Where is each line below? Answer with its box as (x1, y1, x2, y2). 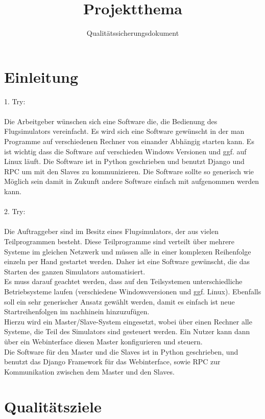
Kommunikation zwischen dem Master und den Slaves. (4, 366, 175, 377)
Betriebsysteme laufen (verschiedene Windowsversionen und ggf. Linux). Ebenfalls (4, 286, 261, 296)
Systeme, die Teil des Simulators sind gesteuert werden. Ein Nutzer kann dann (4, 326, 250, 337)
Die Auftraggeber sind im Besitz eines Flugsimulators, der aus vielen (4, 226, 219, 237)
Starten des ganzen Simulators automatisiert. (4, 266, 146, 276)
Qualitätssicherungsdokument (86, 28, 179, 38)
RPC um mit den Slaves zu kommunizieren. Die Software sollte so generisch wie (4, 166, 254, 176)
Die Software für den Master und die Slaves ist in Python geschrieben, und (4, 346, 238, 357)
